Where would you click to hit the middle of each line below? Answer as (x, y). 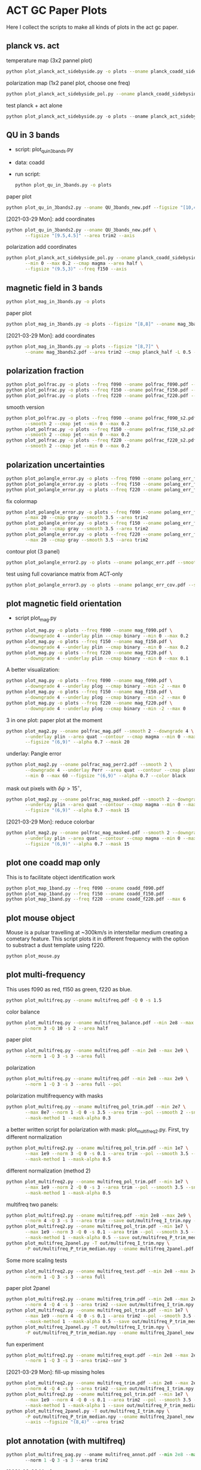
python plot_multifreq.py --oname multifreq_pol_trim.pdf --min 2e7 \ (96, 1107)
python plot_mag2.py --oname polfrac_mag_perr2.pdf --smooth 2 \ (89, 765)
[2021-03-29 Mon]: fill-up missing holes (55, 1372)
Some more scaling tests (37, 1260)
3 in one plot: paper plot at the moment (54, 720)
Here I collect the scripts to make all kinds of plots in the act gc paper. (92, 27)
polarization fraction (45, 370)
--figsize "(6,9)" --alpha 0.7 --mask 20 (77, 742)
